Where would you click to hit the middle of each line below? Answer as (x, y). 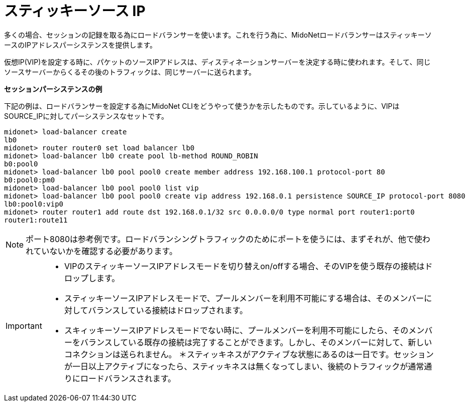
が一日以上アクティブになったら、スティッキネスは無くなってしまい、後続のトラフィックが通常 (244, 366)
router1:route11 (36, 220)
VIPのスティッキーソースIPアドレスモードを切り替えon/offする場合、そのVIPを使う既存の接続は (244, 266)
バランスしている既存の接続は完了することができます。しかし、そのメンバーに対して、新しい (256, 342)
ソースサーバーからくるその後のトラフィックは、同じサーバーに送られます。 (130, 72)
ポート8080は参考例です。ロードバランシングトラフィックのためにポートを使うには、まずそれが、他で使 (224, 239)
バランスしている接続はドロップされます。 (168, 310)
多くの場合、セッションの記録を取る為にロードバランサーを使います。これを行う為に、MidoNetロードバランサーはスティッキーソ (218, 35)
